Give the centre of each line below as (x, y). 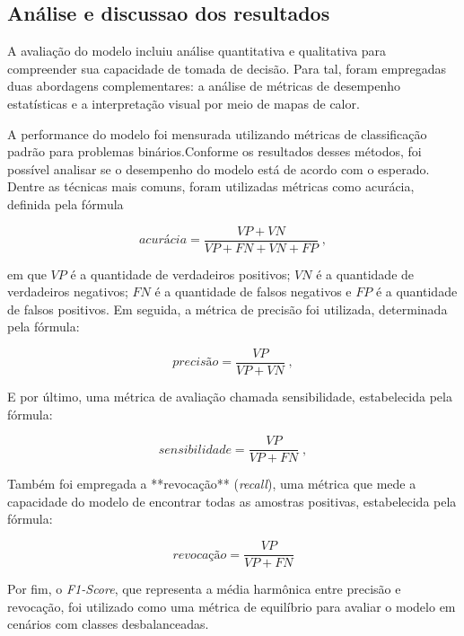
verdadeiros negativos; (68, 291)
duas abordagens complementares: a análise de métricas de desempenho (204, 86)
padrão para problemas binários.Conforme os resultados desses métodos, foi (214, 151)
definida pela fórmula (66, 203)
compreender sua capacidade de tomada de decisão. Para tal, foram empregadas (227, 68)
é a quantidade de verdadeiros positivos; (180, 274)
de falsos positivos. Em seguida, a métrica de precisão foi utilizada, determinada (228, 309)
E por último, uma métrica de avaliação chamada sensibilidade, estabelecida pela (230, 397)
